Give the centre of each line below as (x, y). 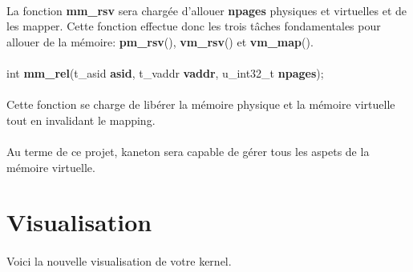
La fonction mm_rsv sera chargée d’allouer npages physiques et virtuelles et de (207, 10)
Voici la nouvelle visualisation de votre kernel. (119, 261)
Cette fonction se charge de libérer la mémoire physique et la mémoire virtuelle (201, 104)
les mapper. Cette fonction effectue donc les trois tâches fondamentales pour (194, 26)
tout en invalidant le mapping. (81, 120)
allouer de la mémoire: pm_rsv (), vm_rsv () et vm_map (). (160, 41)
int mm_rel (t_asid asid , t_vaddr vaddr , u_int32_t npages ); (165, 72)
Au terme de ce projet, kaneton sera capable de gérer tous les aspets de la (188, 151)
